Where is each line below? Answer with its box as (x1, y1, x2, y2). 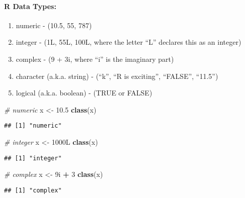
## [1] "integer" (4, 154, 62, 162)
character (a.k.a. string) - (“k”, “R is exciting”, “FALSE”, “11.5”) (16, 70, 218, 81)
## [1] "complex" (4, 186, 62, 194)
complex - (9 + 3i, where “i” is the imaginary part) (16, 53, 174, 64)
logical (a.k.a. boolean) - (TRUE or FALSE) (16, 87, 152, 98)
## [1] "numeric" (4, 122, 62, 130)
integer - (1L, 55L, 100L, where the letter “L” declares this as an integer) (16, 37, 241, 47)
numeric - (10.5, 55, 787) (16, 20, 92, 30)
